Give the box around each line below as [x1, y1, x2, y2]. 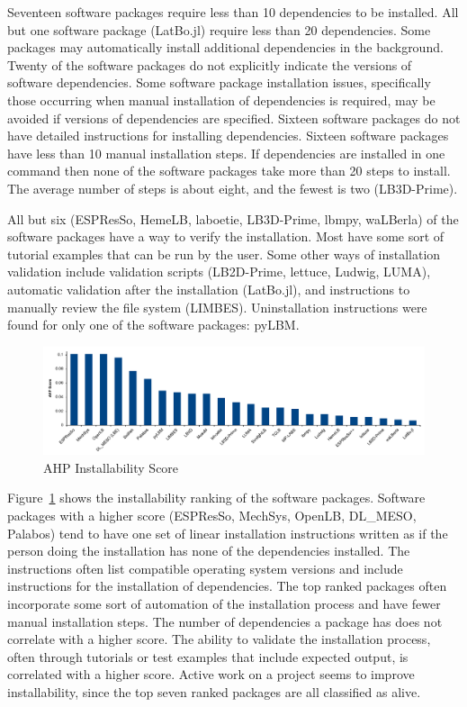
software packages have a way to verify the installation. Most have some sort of [7, 227, 445, 246]
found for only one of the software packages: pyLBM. [7, 315, 300, 334]
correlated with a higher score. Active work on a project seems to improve [7, 665, 415, 684]
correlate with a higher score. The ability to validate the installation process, [7, 630, 431, 648]
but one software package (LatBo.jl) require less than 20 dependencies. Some [7, 20, 431, 39]
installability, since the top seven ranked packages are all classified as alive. [7, 683, 421, 702]
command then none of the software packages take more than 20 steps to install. [7, 161, 451, 180]
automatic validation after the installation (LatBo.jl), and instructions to [7, 279, 410, 298]
